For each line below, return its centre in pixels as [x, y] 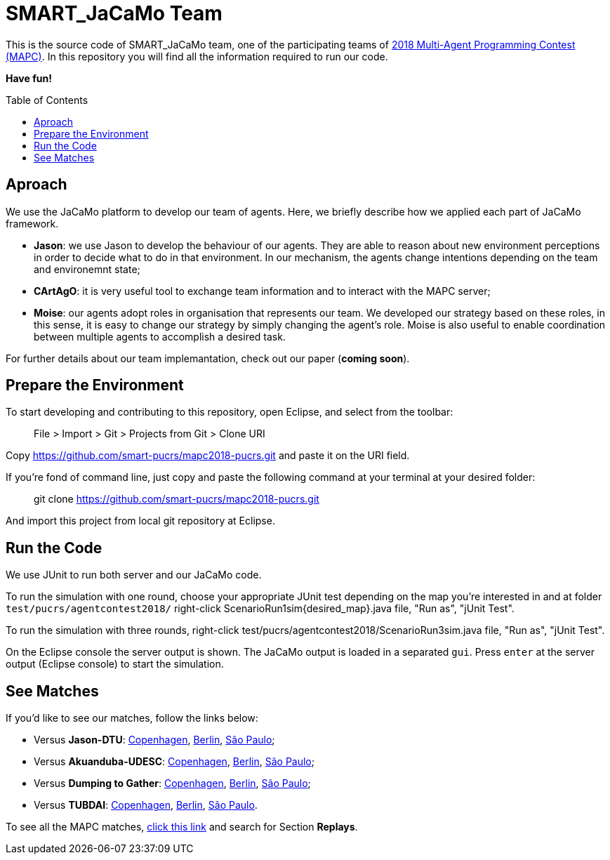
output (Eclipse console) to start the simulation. [115, 664]
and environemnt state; [87, 269]
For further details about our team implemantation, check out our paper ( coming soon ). [208, 358]
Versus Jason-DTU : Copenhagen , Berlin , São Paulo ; [154, 740]
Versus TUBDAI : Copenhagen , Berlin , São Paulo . [146, 805]
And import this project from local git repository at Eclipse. [140, 521]
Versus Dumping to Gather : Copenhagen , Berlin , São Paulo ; [172, 783]
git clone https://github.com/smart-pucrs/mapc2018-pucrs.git [177, 499]
